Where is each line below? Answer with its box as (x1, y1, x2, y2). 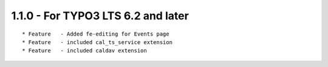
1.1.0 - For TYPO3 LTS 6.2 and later (11, 9, 190, 22)
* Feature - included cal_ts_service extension (22, 39, 173, 45)
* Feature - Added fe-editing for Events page (22, 30, 169, 37)
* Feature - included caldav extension (22, 47, 147, 54)
